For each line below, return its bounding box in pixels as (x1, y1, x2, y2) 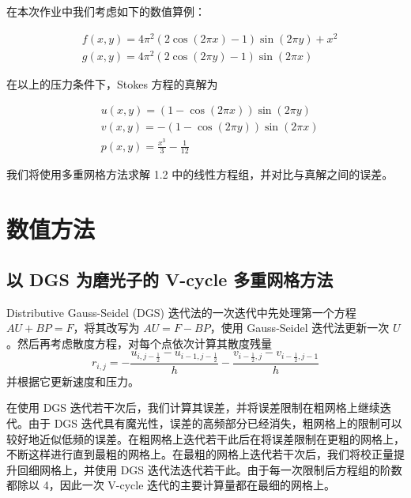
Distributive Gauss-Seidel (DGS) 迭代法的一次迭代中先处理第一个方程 (6, 304, 356, 320)
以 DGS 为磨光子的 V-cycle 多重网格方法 (6, 266, 334, 291)
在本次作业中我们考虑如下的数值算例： (6, 3, 205, 19)
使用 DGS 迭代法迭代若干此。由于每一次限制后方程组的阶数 (94, 461, 402, 477)
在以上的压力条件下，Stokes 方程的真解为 (6, 75, 218, 92)
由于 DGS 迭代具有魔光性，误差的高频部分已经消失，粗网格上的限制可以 (28, 414, 402, 431)
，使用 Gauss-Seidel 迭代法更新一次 (209, 319, 390, 336)
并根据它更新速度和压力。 (6, 372, 139, 389)
